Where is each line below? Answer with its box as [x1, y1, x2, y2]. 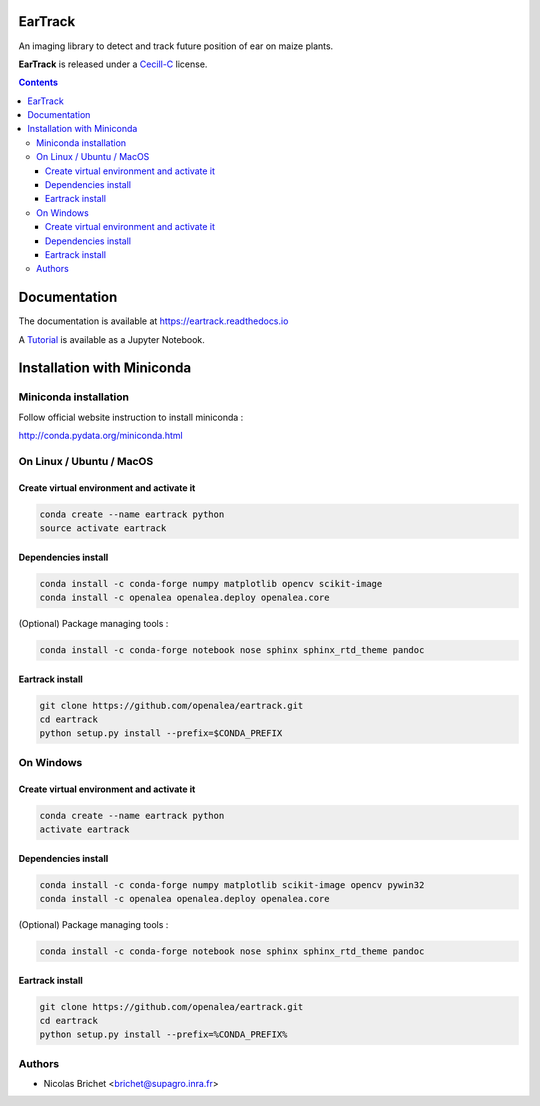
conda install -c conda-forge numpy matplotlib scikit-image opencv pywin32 [39, 879, 425, 890]
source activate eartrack [39, 523, 167, 534]
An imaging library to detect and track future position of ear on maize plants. [18, 40, 334, 52]
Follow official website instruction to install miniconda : [18, 411, 244, 423]
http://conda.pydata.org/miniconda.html [18, 430, 184, 442]
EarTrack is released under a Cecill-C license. [18, 58, 208, 70]
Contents [18, 76, 59, 89]
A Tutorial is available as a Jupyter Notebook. [18, 333, 205, 345]
